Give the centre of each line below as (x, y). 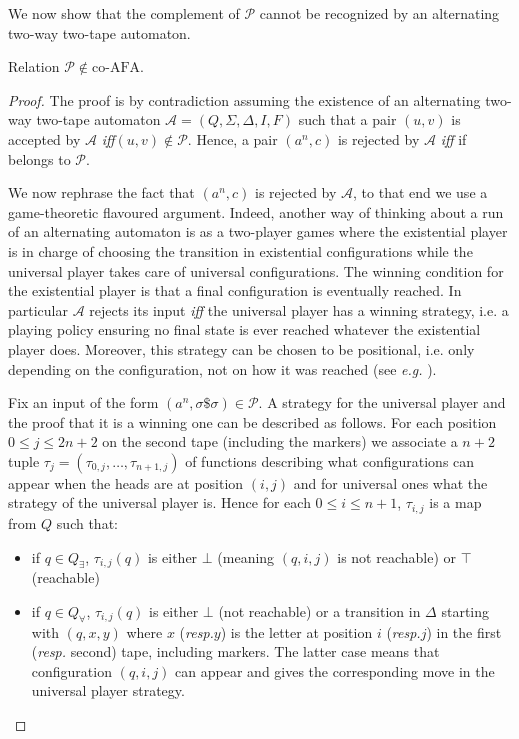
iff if (453, 138)
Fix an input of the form (83, 402)
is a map (455, 502)
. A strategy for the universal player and (382, 402)
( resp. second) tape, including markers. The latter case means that (235, 651)
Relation (34, 66)
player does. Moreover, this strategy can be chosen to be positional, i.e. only (241, 348)
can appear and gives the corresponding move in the (335, 670)
